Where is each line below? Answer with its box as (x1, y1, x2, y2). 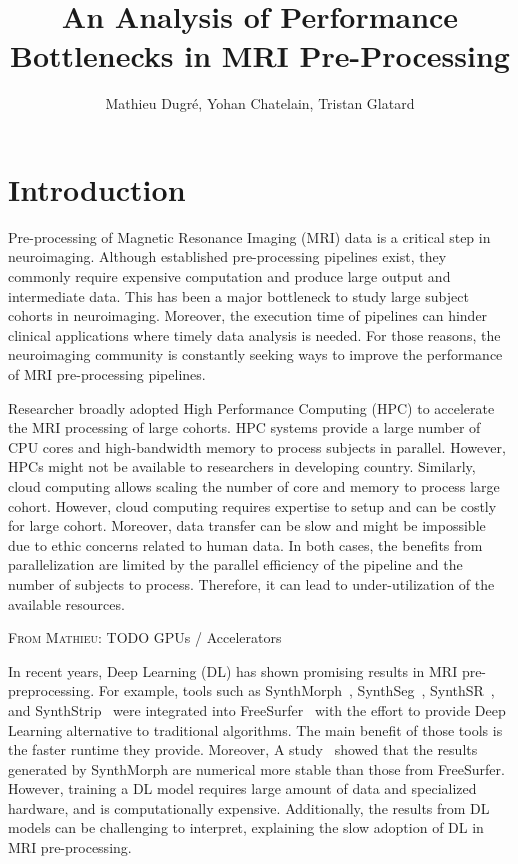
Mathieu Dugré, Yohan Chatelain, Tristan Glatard (105, 93, 415, 114)
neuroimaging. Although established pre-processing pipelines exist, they (8, 246, 447, 267)
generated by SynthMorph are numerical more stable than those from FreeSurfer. (8, 758, 505, 779)
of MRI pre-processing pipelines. (8, 364, 206, 384)
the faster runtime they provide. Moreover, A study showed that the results (8, 739, 478, 760)
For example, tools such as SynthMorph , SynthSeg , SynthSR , (98, 680, 495, 701)
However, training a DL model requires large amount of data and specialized (8, 778, 477, 799)
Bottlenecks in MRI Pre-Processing (10, 35, 510, 76)
